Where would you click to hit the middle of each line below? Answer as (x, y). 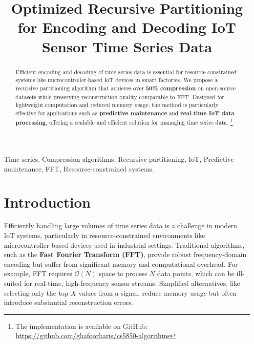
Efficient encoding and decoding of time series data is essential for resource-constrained (126, 72)
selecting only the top (36, 292)
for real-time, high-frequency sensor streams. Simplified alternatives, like (132, 283)
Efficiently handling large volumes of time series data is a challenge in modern (121, 226)
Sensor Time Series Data (127, 46)
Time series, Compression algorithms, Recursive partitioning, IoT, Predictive (119, 159)
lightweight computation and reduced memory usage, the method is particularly (117, 105)
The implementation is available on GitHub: (81, 326)
